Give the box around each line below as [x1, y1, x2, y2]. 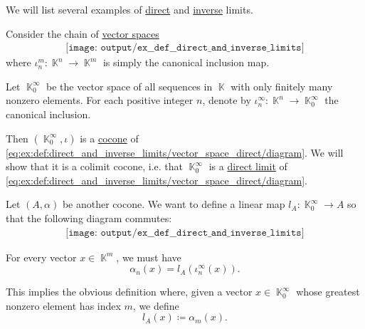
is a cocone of [80, 130, 139, 145]
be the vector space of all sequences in [46, 78, 213, 93]
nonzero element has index [6, 298, 121, 313]
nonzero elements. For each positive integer [6, 93, 194, 108]
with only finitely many [231, 78, 333, 93]
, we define [132, 298, 179, 313]
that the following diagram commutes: [6, 210, 172, 225]
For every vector [6, 249, 77, 264]
